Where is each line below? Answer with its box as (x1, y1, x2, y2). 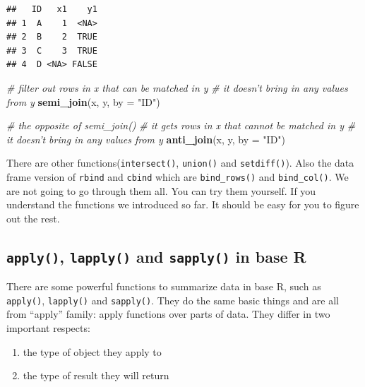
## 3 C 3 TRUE (6, 45, 97, 56)
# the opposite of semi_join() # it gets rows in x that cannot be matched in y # (6, 118, 356, 133)
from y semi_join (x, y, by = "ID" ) (6, 94, 160, 109)
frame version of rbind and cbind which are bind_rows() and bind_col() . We (6, 169, 349, 184)
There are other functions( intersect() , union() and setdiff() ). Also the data (6, 155, 354, 170)
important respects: (6, 321, 90, 335)
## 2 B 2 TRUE (6, 32, 97, 42)
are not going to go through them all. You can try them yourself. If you (6, 183, 316, 198)
